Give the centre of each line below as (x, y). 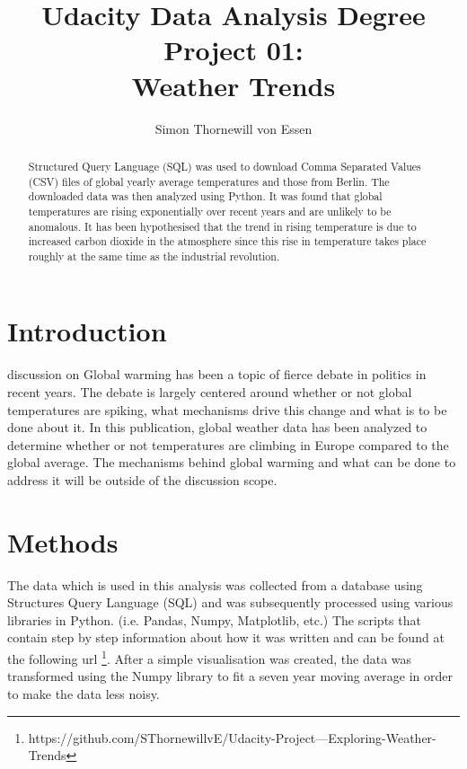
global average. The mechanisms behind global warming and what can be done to (232, 462)
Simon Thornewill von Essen (233, 128)
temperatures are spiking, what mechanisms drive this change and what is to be (227, 409)
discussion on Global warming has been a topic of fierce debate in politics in (217, 374)
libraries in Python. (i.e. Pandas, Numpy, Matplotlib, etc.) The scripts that (214, 619)
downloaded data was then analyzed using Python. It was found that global (205, 196)
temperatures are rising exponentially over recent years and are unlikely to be (210, 211)
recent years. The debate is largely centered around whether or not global (210, 392)
